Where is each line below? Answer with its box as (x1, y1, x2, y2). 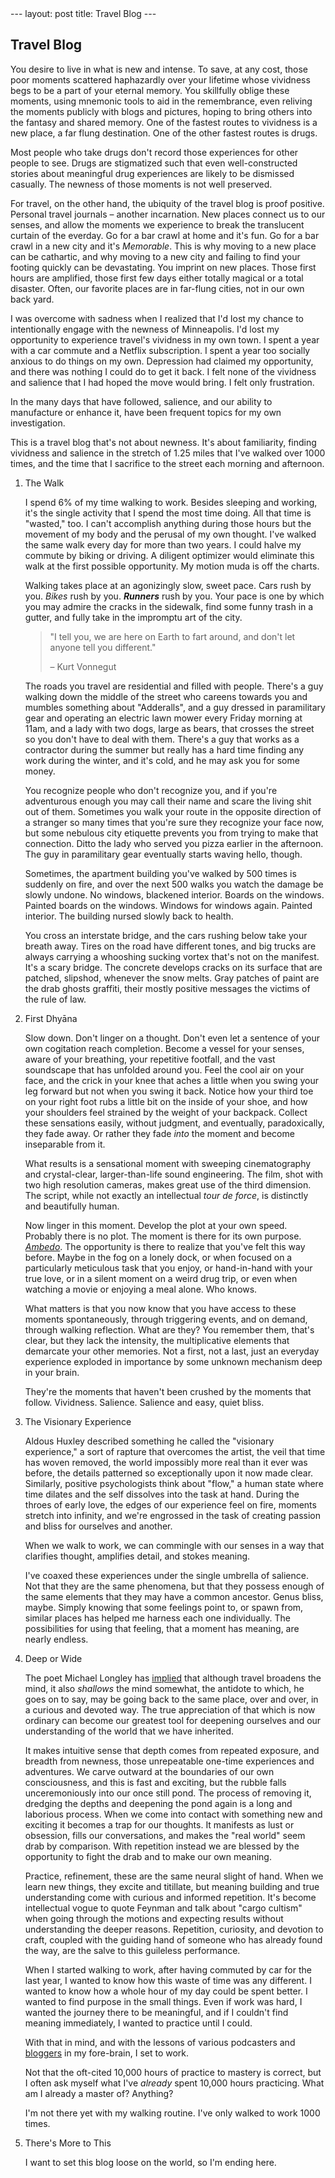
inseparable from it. (24, 1138, 106, 1150)
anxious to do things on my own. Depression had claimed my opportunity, (10, 355, 314, 367)
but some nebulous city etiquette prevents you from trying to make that (24, 827, 319, 839)
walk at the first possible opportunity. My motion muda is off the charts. (24, 560, 320, 572)
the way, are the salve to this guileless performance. (24, 1944, 241, 1956)
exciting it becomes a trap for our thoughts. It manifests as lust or (24, 1818, 295, 1831)
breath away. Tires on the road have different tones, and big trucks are (24, 940, 317, 952)
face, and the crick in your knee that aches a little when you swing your (24, 1074, 320, 1086)
